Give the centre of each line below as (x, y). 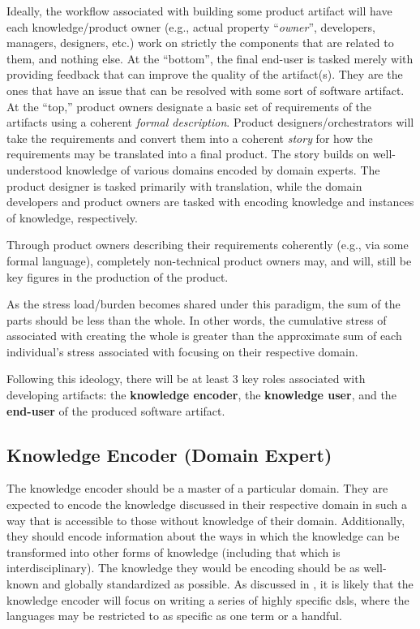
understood (34, 169)
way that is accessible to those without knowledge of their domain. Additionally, (206, 520)
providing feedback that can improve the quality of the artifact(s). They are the (205, 74)
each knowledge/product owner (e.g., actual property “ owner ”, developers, (191, 26)
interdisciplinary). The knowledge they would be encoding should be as (183, 568)
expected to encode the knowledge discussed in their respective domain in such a (207, 504)
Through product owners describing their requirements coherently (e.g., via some (208, 245)
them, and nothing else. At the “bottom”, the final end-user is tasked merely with (210, 58)
